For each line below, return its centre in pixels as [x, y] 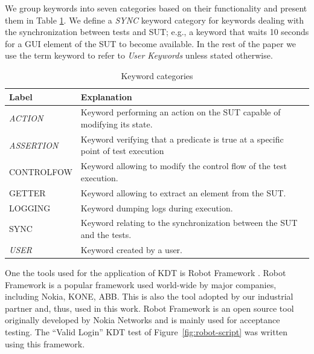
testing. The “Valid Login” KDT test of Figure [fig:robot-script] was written [146, 331]
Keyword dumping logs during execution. [157, 208]
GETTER [27, 192]
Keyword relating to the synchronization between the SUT [189, 223]
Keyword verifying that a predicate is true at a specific [182, 139]
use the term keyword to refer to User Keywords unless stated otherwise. [139, 55]
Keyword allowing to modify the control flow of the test [184, 166]
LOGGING [30, 208]
